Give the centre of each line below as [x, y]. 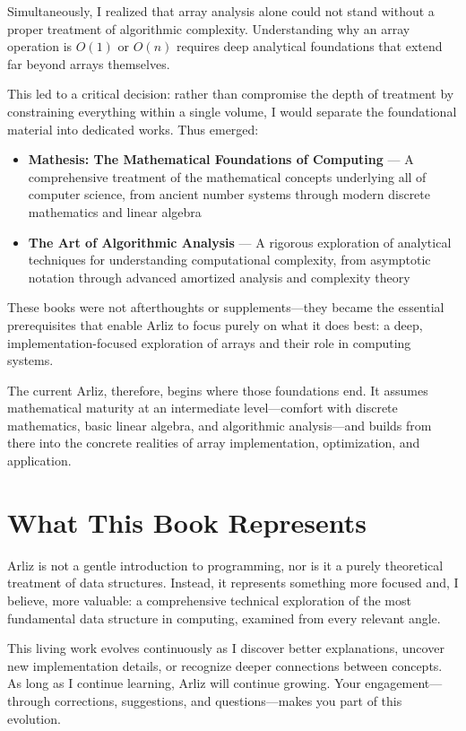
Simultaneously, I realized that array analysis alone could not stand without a [221, 11]
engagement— [404, 683]
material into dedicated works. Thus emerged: [133, 129]
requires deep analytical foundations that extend [309, 46]
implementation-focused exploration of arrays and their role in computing [209, 342]
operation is [40, 46]
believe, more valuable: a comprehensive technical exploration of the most [209, 600]
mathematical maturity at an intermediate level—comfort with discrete [203, 408]
